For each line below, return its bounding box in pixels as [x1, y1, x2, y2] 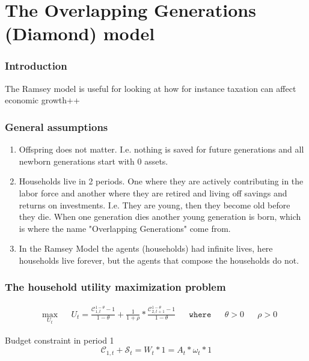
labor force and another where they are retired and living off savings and [19, 186, 287, 199]
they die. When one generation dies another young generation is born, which [19, 210, 301, 223]
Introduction [5, 58, 67, 73]
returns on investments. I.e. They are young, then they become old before [19, 198, 290, 211]
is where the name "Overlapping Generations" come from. [19, 222, 231, 234]
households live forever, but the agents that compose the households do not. [19, 253, 299, 266]
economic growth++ [5, 94, 80, 106]
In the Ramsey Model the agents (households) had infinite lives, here [19, 242, 273, 255]
